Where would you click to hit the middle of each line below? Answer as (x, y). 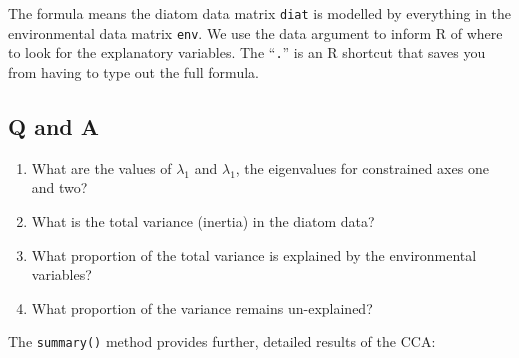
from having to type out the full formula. (133, 71)
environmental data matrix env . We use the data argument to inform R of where (255, 32)
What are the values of (101, 167)
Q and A (54, 125)
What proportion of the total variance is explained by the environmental (254, 254)
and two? (59, 187)
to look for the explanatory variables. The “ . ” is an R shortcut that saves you (247, 52)
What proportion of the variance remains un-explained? (202, 307)
